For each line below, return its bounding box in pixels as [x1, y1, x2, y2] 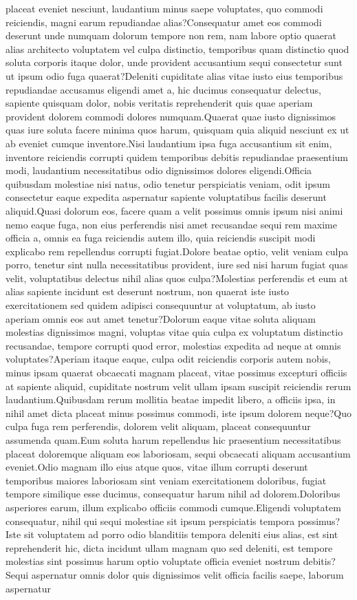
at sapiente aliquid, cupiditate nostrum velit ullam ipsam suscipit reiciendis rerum [6, 378, 351, 393]
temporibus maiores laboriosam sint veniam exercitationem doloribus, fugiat [6, 473, 327, 487]
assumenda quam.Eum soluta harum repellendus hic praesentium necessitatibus [6, 433, 341, 447]
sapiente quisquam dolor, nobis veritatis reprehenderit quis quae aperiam [6, 96, 313, 110]
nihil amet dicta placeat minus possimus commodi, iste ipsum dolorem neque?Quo [6, 405, 351, 420]
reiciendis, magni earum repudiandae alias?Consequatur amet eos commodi [6, 14, 322, 29]
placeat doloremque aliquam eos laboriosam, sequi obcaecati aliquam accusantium [6, 446, 351, 460]
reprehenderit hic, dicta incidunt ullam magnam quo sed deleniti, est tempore [6, 540, 333, 555]
